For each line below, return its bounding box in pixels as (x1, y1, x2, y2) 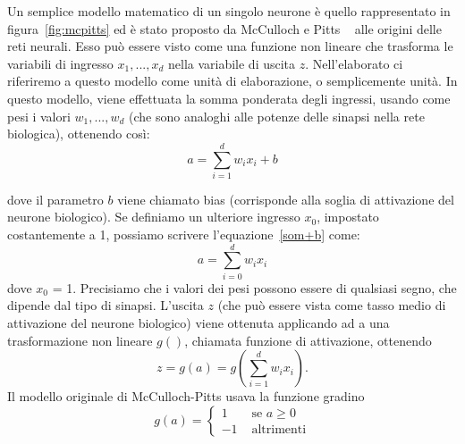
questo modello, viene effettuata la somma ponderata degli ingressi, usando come (7, 88, 451, 107)
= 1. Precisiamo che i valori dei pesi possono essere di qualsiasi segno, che (52, 278, 457, 297)
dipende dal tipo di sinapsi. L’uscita (7, 296, 204, 314)
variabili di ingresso (7, 54, 114, 72)
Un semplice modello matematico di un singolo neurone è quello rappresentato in (7, 2, 451, 20)
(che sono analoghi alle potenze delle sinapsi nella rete (129, 106, 425, 125)
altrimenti (251, 423, 307, 437)
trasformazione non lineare (7, 331, 153, 349)
